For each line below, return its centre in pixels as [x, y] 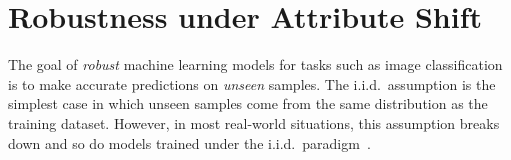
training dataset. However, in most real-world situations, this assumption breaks [254, 122]
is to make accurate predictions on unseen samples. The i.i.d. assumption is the [252, 83]
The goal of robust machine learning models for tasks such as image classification [255, 64]
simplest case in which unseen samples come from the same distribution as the [248, 103]
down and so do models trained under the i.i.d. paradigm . [189, 142]
